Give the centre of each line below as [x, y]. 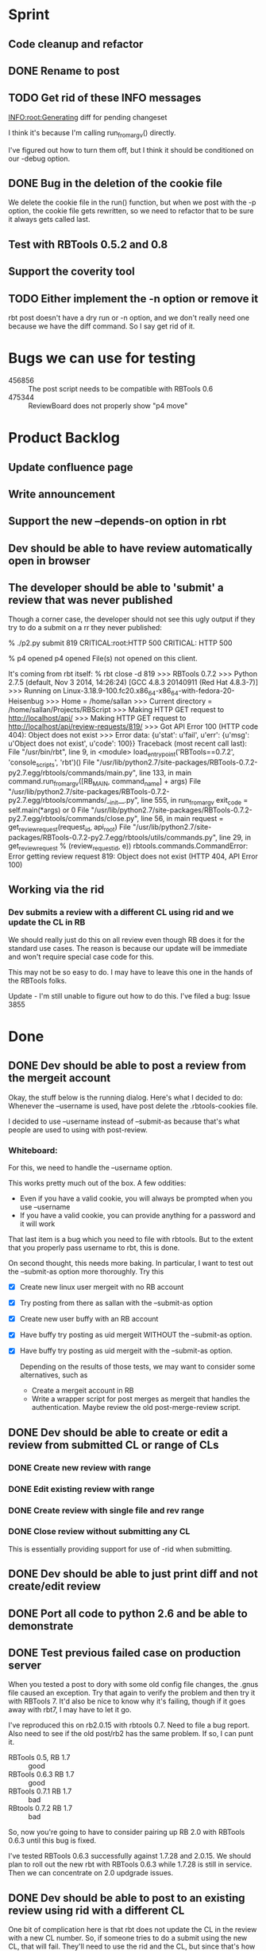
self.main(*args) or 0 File [49, 810]
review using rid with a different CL [96, 1910]
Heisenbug [26, 701]
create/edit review [55, 1586]
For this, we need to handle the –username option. [90, 1168]
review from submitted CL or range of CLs [114, 1445]
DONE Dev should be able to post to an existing [127, 1898]
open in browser [49, 561]
